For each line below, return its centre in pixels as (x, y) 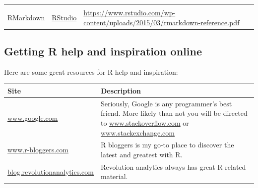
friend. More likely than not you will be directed (174, 113)
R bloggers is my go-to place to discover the (167, 145)
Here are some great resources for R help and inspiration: (91, 71)
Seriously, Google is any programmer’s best (166, 103)
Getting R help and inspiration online (103, 51)
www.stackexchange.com (137, 132)
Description (121, 90)
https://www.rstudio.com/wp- (129, 12)
